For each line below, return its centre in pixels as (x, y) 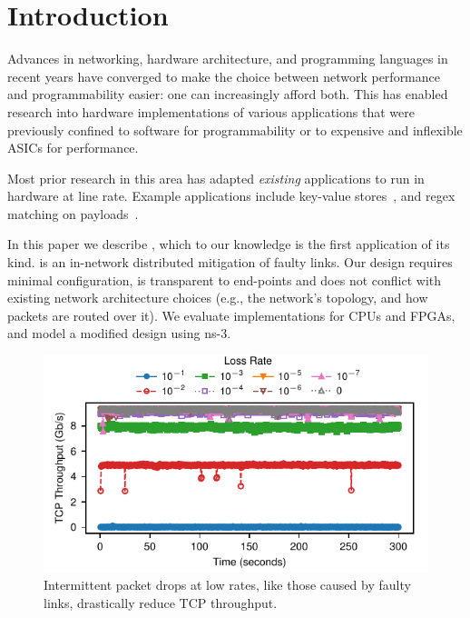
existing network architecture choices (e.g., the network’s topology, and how (218, 298)
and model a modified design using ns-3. (119, 333)
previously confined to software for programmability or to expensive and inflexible (235, 130)
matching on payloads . (73, 213)
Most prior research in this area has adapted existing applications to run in (216, 178)
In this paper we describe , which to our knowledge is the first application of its (229, 244)
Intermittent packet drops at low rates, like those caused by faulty (227, 585)
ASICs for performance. (73, 148)
